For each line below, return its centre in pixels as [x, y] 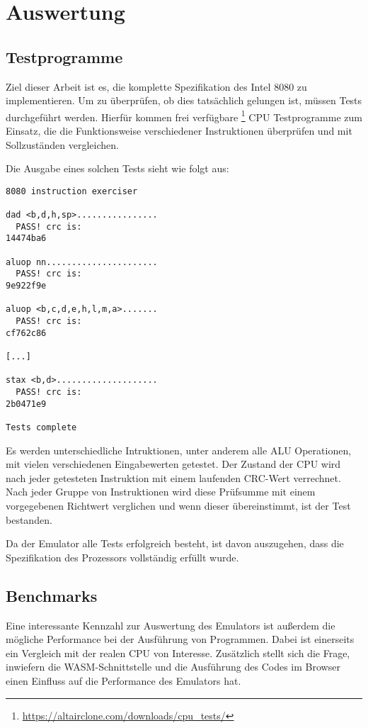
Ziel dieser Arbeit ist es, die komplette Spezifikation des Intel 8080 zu [156, 86]
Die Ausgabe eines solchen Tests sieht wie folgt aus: [117, 168]
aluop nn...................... [82, 262]
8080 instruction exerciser [72, 191]
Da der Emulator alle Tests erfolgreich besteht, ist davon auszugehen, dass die [175, 543]
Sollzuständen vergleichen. [62, 144]
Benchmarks [52, 595]
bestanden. [29, 519]
